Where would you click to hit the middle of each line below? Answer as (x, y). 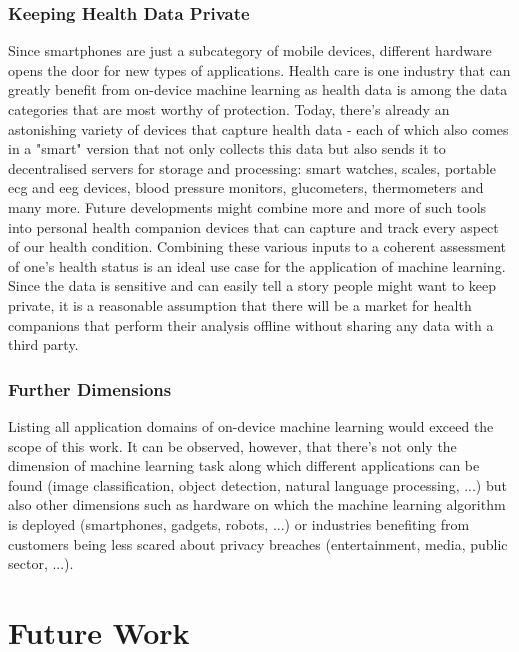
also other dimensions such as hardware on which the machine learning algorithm (257, 504)
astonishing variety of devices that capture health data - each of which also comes (258, 128)
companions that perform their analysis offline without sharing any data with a (251, 324)
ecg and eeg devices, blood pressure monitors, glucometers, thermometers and (246, 187)
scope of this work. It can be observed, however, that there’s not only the (232, 445)
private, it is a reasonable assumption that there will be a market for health (240, 304)
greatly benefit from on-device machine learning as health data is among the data (258, 89)
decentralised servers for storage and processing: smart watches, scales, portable (252, 167)
